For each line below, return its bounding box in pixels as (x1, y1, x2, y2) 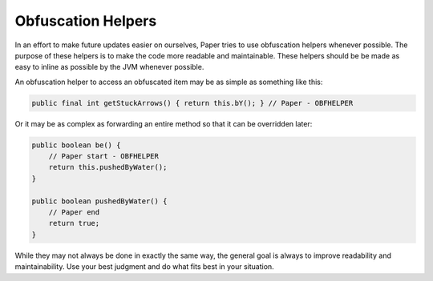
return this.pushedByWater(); (48, 163, 168, 172)
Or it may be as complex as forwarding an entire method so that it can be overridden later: (14, 118, 313, 128)
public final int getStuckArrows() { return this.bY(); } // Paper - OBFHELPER (31, 98, 354, 107)
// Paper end (48, 208, 100, 217)
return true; (48, 219, 100, 228)
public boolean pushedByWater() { (31, 196, 168, 206)
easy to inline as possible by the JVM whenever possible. (14, 62, 204, 72)
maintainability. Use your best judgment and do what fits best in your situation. (14, 262, 274, 271)
